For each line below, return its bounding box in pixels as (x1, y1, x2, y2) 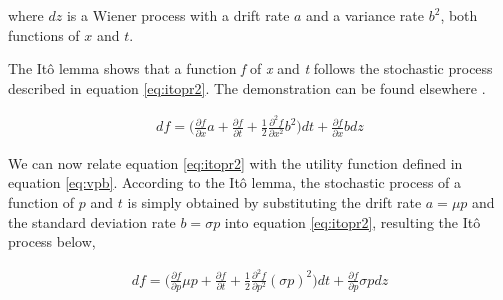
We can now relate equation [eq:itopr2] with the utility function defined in (8, 152, 463, 173)
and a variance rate (306, 5, 425, 25)
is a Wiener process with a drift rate (66, 5, 290, 25)
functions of (8, 24, 80, 45)
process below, (8, 231, 96, 252)
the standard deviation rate (8, 211, 176, 232)
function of (8, 191, 75, 212)
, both (440, 5, 478, 25)
